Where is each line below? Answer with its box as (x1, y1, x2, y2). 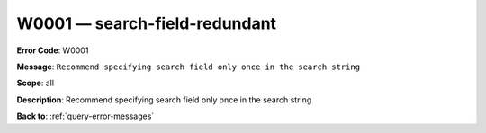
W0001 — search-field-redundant (16, 13, 277, 33)
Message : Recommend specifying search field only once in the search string (16, 61, 360, 72)
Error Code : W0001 (16, 45, 89, 56)
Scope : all (16, 77, 54, 89)
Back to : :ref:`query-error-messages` (16, 111, 155, 121)
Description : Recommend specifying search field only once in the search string (16, 94, 312, 105)
